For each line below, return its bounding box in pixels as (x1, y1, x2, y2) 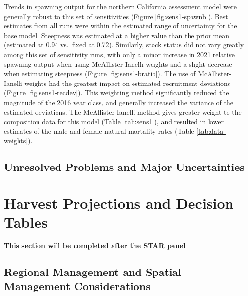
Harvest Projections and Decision (4, 192, 234, 212)
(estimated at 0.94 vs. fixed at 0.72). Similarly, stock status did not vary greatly (4, 40, 244, 50)
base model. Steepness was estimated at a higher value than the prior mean (4, 30, 229, 40)
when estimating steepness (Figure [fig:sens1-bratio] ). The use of (4, 68, 196, 79)
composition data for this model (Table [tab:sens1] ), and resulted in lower (4, 116, 224, 127)
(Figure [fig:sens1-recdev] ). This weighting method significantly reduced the (4, 87, 229, 98)
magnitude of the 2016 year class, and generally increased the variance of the (4, 97, 233, 107)
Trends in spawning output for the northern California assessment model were (4, 1, 237, 11)
